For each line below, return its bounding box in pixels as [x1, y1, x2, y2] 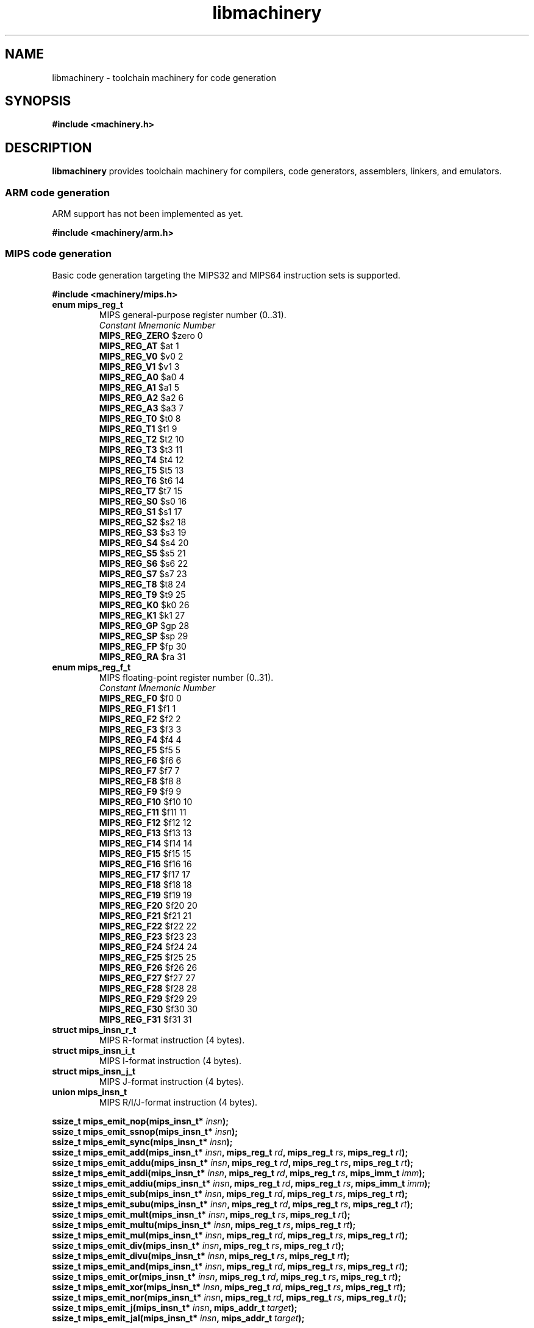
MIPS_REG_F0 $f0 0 [99, 692, 182, 703]
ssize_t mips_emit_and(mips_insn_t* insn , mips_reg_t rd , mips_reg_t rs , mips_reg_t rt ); [52, 1260, 408, 1271]
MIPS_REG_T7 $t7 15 [99, 485, 182, 496]
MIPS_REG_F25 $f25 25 [99, 951, 196, 962]
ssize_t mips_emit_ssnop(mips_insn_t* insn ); [52, 1126, 238, 1137]
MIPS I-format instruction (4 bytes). [99, 1055, 241, 1066]
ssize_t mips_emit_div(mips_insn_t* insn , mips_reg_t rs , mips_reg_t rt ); [52, 1240, 344, 1251]
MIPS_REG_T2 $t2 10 [99, 433, 184, 444]
